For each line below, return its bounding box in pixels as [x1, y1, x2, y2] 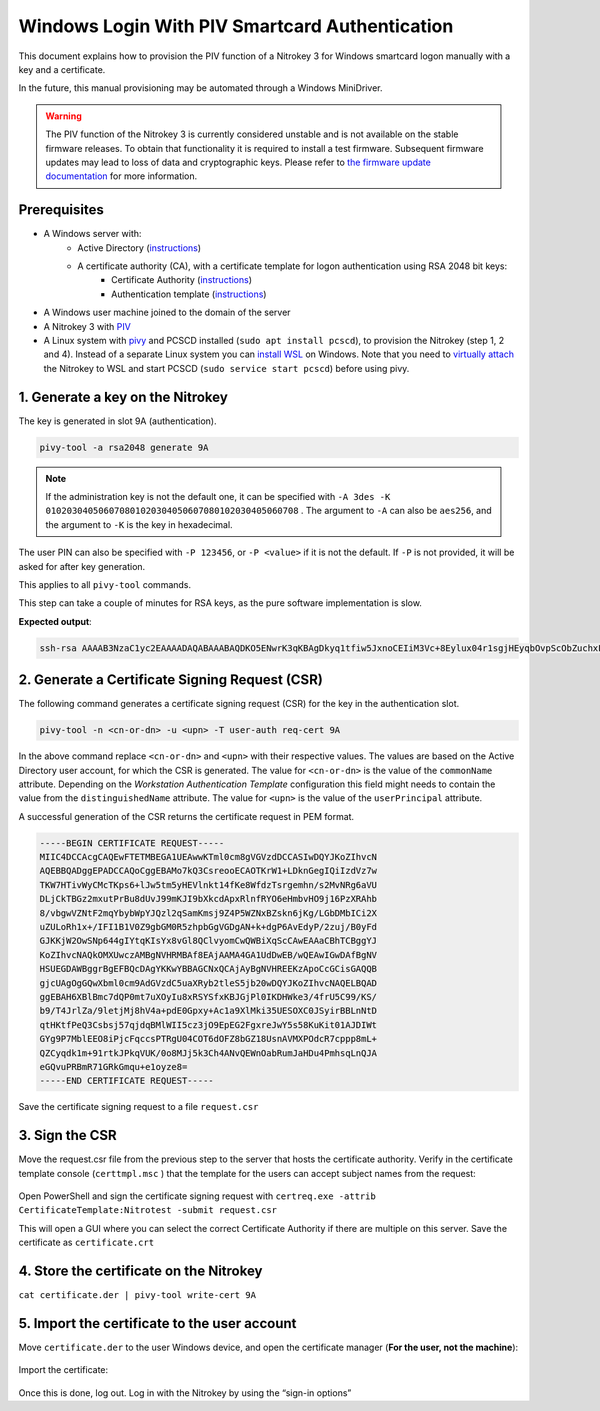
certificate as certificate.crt [18, 1236, 155, 1249]
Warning [45, 110, 82, 122]
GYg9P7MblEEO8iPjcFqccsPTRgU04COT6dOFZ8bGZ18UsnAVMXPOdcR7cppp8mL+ [39, 1033, 378, 1045]
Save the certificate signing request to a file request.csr [18, 1101, 259, 1113]
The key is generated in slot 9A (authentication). [18, 415, 217, 427]
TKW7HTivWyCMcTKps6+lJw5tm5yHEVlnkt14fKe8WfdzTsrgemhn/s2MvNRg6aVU [39, 879, 378, 890]
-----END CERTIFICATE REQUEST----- [39, 1075, 214, 1087]
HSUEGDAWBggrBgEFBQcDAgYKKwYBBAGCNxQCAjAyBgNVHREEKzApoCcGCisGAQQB [39, 963, 378, 975]
